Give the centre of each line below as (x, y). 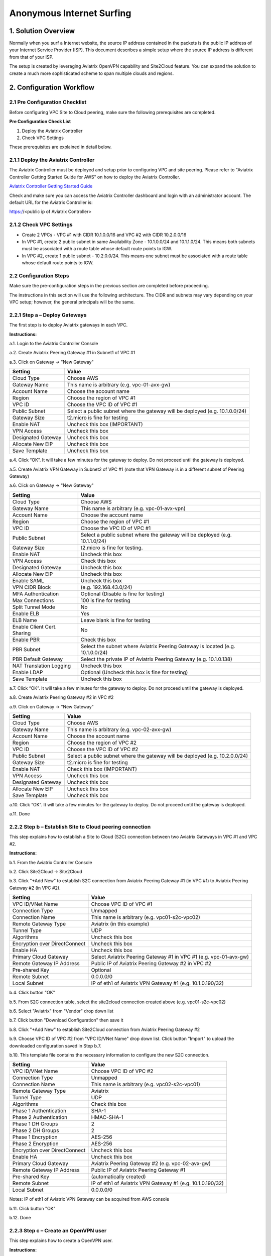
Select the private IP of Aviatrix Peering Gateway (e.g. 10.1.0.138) (157, 659)
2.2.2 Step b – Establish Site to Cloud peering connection (80, 827)
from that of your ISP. (31, 57)
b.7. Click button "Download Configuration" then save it (66, 1020)
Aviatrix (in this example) (120, 924)
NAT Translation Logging (42, 666)
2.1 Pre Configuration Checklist (48, 102)
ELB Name (25, 620)
